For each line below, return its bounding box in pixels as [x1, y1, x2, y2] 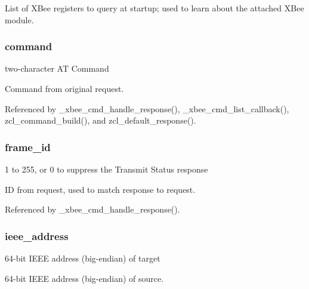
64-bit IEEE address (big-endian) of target [5, 252, 160, 264]
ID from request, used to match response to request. [5, 183, 196, 195]
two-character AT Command [5, 62, 109, 75]
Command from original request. [5, 82, 124, 94]
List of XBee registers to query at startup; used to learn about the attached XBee [5, 2, 304, 14]
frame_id [5, 139, 51, 154]
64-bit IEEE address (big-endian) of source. [5, 272, 164, 284]
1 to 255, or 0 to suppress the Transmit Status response [5, 163, 208, 175]
